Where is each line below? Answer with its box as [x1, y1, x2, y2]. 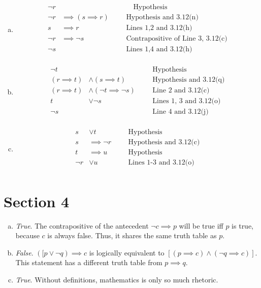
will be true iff [179, 220, 223, 231]
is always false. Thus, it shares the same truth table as [47, 230, 217, 241]
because [15, 230, 40, 241]
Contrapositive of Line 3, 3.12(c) [126, 35, 227, 43]
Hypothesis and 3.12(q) [152, 76, 225, 84]
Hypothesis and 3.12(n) [126, 14, 199, 21]
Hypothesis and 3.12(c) [128, 139, 200, 146]
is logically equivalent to [89, 247, 165, 258]
